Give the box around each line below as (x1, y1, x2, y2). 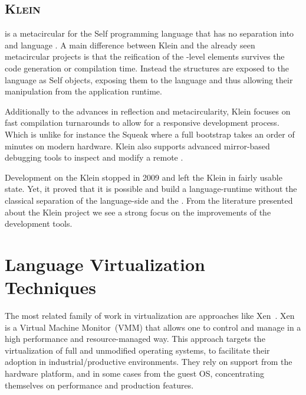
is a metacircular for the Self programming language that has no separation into (5, 27, 294, 40)
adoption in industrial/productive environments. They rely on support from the (5, 355, 292, 368)
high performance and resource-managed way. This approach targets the (5, 332, 265, 345)
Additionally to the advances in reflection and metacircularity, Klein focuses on (5, 105, 291, 117)
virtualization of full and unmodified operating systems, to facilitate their (5, 344, 270, 356)
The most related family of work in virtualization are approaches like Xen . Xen (5, 309, 295, 322)
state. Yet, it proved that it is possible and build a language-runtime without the (5, 182, 297, 195)
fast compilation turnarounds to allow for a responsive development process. (5, 116, 279, 129)
